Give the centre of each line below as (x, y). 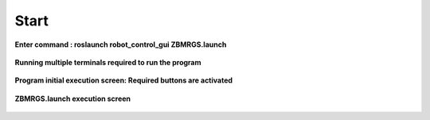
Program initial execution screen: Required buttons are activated (124, 80)
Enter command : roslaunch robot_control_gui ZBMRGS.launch (121, 45)
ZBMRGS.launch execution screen (73, 99)
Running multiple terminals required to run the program (108, 62)
